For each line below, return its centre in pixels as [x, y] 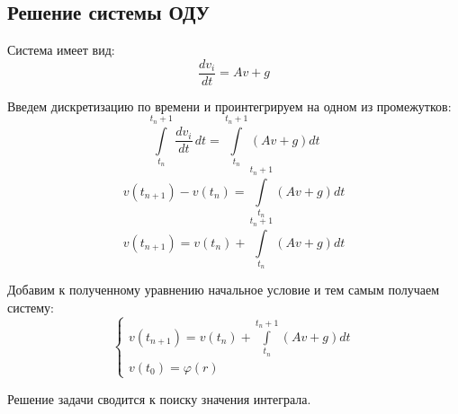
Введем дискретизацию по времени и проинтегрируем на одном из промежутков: [229, 106]
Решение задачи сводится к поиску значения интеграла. [159, 398]
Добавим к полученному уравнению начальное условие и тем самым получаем [224, 290]
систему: [31, 307]
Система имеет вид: [61, 50]
